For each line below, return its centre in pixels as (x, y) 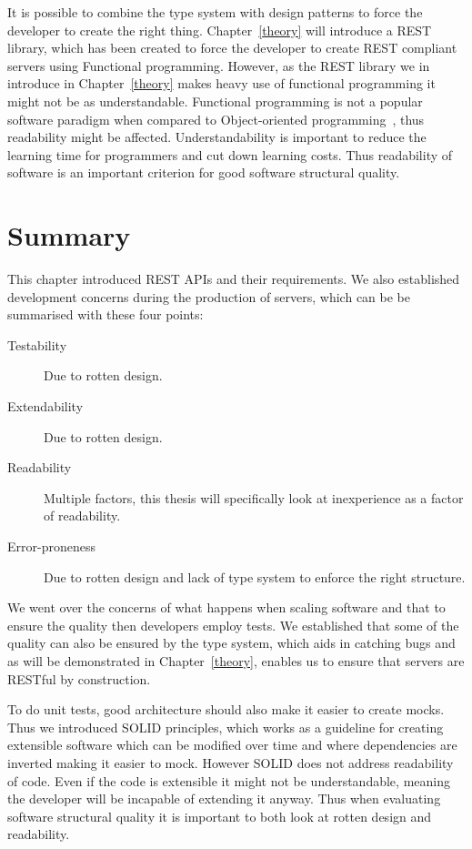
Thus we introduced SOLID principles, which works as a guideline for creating (226, 727)
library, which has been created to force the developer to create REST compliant (232, 48)
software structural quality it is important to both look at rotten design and (220, 816)
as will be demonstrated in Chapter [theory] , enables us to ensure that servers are (236, 660)
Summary (69, 235)
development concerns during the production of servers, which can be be (209, 296)
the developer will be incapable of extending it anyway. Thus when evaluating (224, 798)
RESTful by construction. (79, 678)
